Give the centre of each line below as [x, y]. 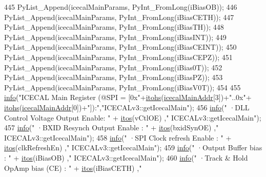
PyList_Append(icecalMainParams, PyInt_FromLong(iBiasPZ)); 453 [114, 77]
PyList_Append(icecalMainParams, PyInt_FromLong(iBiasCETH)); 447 [119, 17]
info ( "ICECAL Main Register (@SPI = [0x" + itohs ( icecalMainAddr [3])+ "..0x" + [128, 97]
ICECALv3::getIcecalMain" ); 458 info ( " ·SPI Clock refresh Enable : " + [118, 137]
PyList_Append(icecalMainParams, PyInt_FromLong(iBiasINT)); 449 [115, 37]
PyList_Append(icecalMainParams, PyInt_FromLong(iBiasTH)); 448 [114, 27]
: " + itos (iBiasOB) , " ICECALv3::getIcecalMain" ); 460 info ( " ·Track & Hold [126, 157]
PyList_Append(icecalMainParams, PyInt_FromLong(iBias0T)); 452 [113, 67]
